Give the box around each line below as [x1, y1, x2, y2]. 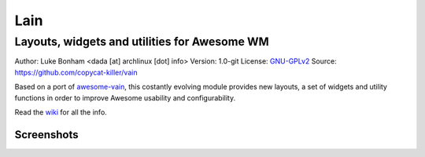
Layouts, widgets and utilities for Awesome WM [14, 35, 269, 49]
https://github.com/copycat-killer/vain [14, 68, 138, 77]
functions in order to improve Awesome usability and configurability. [14, 93, 236, 102]
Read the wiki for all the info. [14, 107, 108, 117]
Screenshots [14, 128, 79, 141]
